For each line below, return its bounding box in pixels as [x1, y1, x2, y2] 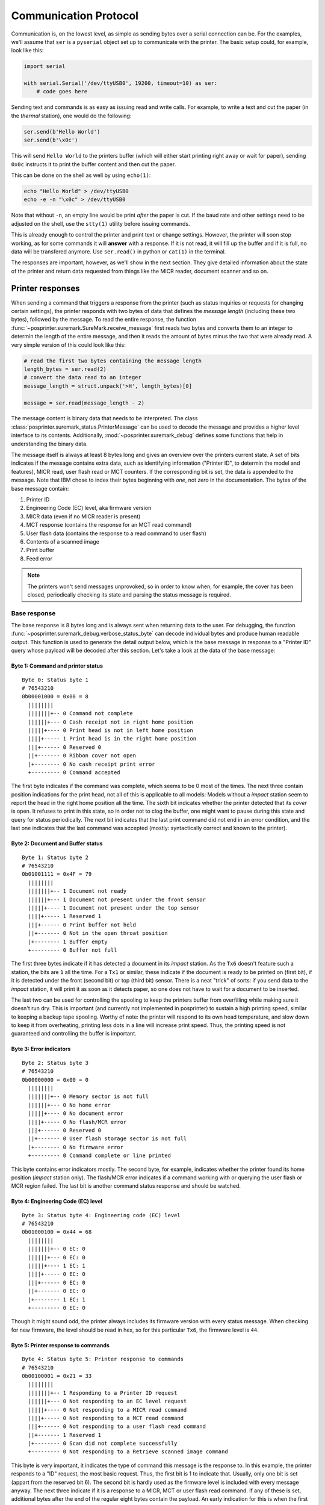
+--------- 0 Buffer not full [28, 946, 117, 954]
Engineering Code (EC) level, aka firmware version [26, 504, 152, 512]
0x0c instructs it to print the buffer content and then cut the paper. [11, 160, 176, 168]
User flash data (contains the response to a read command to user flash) [26, 530, 207, 537]
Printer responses [11, 283, 81, 293]
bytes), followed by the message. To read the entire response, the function [11, 316, 197, 323]
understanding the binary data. [11, 440, 88, 447]
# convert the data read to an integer [23, 374, 141, 381]
